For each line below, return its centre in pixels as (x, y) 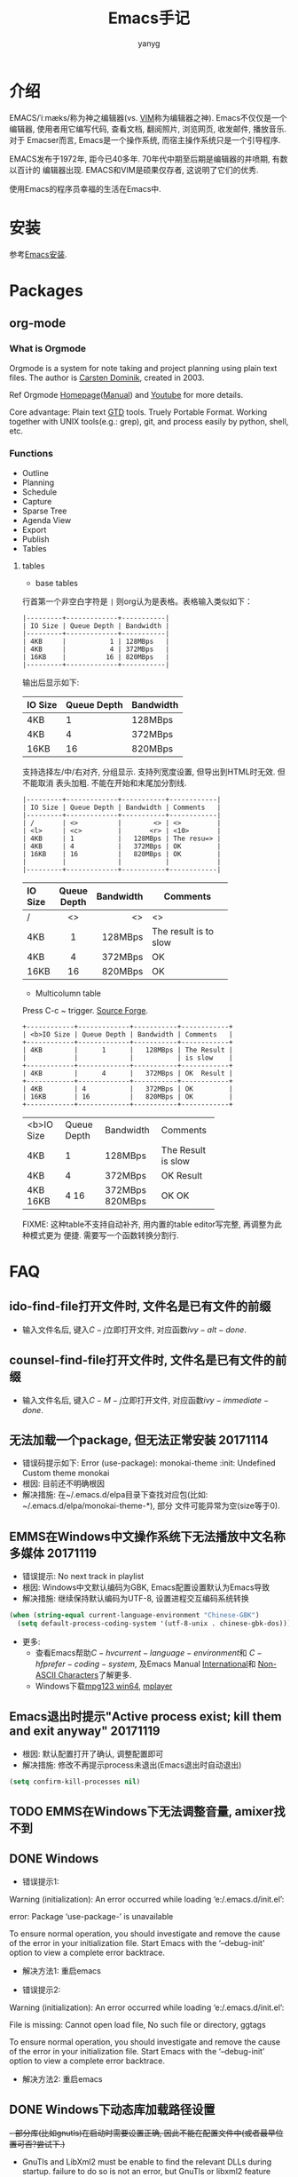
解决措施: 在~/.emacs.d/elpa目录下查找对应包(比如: (115, 1495)
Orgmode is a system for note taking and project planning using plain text (143, 368)
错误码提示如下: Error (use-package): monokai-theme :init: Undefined (149, 1463)
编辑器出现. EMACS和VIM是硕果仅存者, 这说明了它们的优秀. (150, 170)
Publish (36, 539)
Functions (31, 454)
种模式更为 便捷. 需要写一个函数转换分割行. (100, 1235)
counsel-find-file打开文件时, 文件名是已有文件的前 (148, 1360)
